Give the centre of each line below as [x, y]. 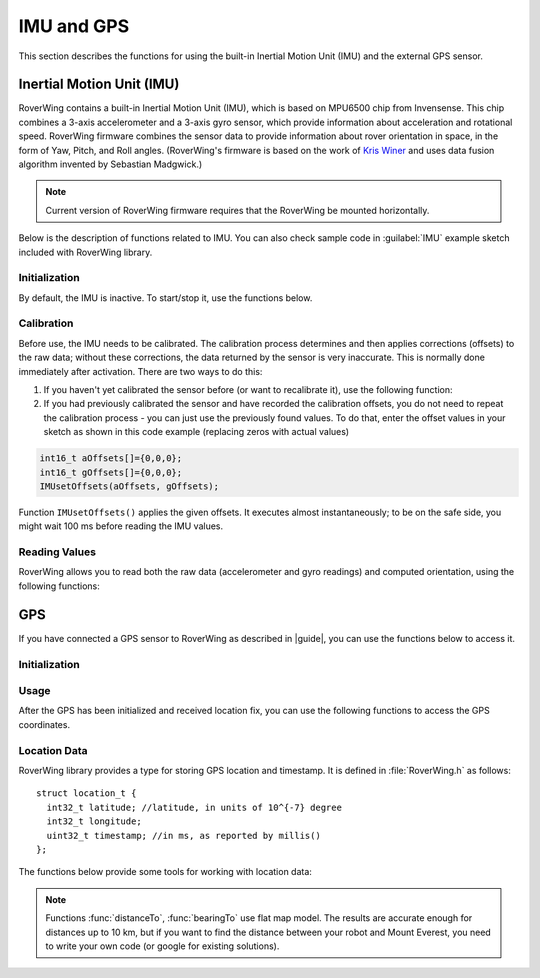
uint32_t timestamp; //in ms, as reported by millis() [184, 835]
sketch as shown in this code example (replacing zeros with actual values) [196, 432]
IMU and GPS [74, 26]
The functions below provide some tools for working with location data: [165, 872]
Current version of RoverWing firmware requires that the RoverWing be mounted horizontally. [237, 210]
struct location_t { [86, 793]
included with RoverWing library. [85, 252]
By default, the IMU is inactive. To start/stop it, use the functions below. [165, 297]
